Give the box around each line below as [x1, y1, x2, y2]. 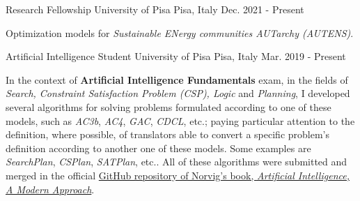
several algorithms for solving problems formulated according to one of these [6, 99, 331, 114]
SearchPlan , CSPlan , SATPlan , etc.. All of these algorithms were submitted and [6, 154, 347, 169]
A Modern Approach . [6, 181, 95, 196]
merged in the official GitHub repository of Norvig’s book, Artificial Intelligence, [6, 167, 350, 182]
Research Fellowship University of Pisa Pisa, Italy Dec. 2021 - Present [6, 2, 304, 16]
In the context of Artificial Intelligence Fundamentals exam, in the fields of [6, 72, 348, 87]
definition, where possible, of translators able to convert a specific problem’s [6, 127, 329, 142]
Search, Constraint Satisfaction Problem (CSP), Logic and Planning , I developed [6, 86, 350, 100]
